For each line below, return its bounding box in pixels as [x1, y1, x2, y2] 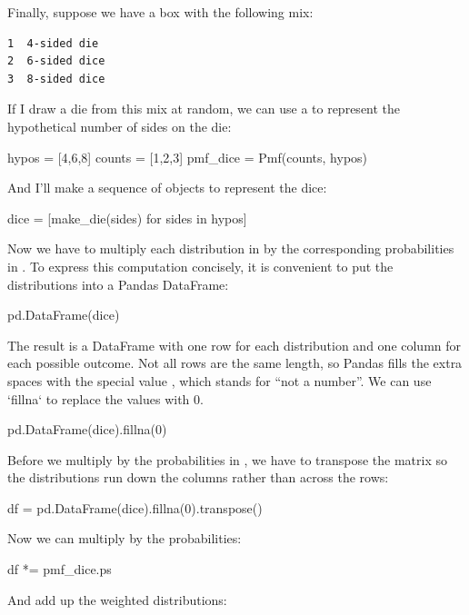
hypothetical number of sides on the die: [7, 116, 232, 135]
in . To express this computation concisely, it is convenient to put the [7, 256, 394, 275]
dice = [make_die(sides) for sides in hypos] [7, 208, 247, 227]
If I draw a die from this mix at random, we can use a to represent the [7, 99, 401, 118]
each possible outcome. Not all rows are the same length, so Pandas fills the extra [7, 353, 463, 372]
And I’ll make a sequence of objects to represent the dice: [7, 178, 327, 197]
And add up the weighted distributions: [7, 590, 227, 609]
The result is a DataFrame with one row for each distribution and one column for [7, 335, 462, 354]
